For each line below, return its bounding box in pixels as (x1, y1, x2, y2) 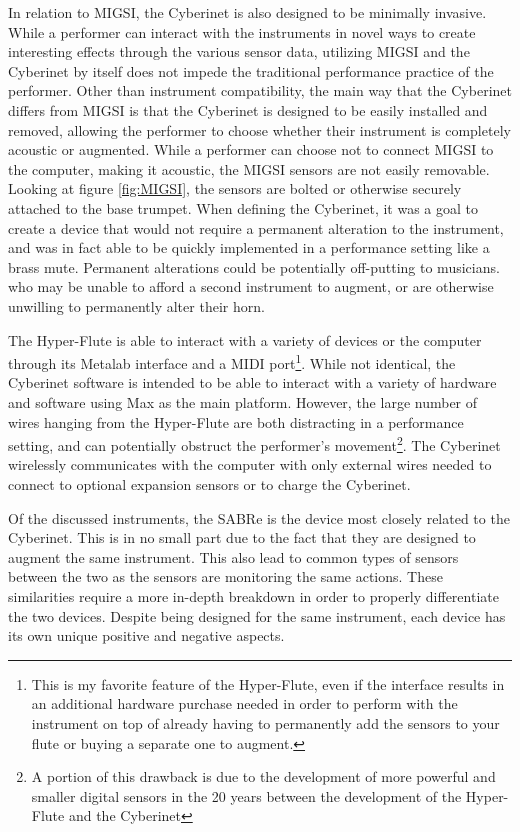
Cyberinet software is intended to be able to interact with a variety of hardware (8, 372, 497, 393)
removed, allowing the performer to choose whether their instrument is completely (8, 119, 511, 140)
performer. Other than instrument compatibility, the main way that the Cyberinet (8, 80, 512, 101)
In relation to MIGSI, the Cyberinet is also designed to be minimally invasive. (8, 2, 487, 22)
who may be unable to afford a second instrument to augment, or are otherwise (8, 276, 494, 297)
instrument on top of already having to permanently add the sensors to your (31, 712, 500, 733)
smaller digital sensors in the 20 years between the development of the (31, 785, 462, 806)
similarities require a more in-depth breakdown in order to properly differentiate (8, 585, 499, 606)
